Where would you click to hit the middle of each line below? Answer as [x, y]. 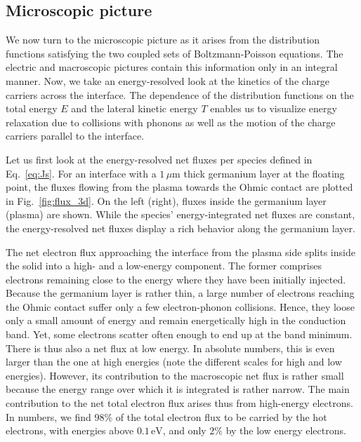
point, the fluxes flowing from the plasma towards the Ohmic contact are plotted [179, 187]
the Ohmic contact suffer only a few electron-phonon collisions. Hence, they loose [180, 306]
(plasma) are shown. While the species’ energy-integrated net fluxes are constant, [180, 214]
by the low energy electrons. [286, 430]
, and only [184, 430]
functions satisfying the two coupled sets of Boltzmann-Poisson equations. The [175, 53]
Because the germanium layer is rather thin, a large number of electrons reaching [180, 293]
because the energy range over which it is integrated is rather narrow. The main [178, 389]
